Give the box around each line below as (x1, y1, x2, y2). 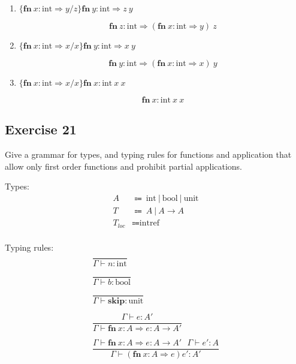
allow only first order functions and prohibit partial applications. (5, 160, 243, 172)
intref (139, 219, 159, 228)
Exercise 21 (5, 120, 77, 139)
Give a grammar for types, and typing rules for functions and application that (5, 148, 292, 161)
